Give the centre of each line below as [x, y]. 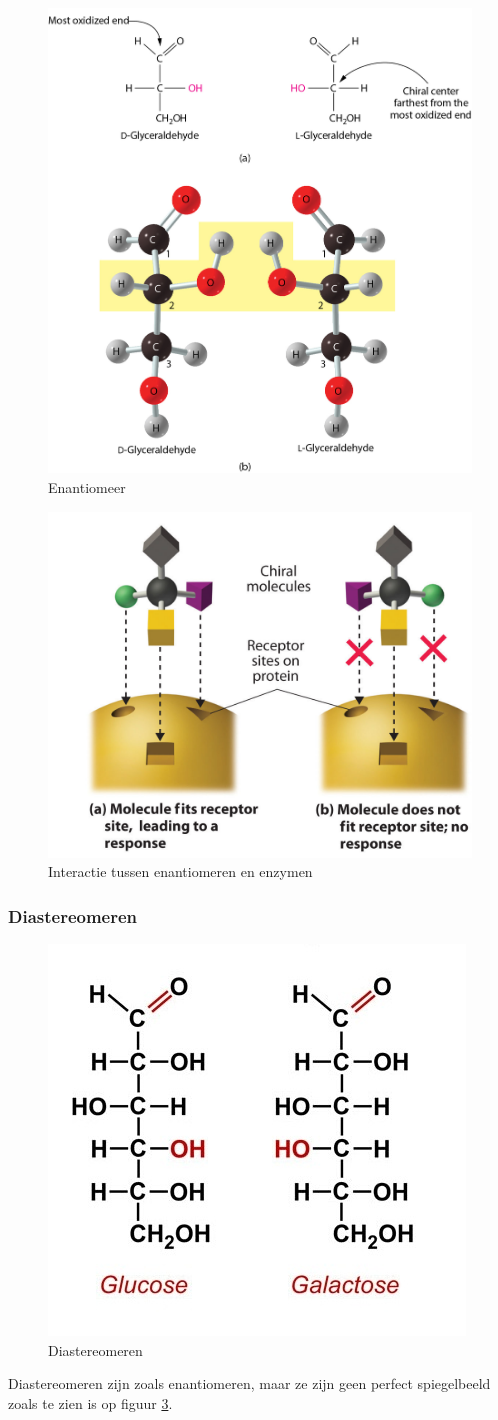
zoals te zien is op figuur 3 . [90, 1402]
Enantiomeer [87, 486]
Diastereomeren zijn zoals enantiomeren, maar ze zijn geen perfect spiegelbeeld [249, 1383]
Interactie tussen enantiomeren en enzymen [180, 871]
